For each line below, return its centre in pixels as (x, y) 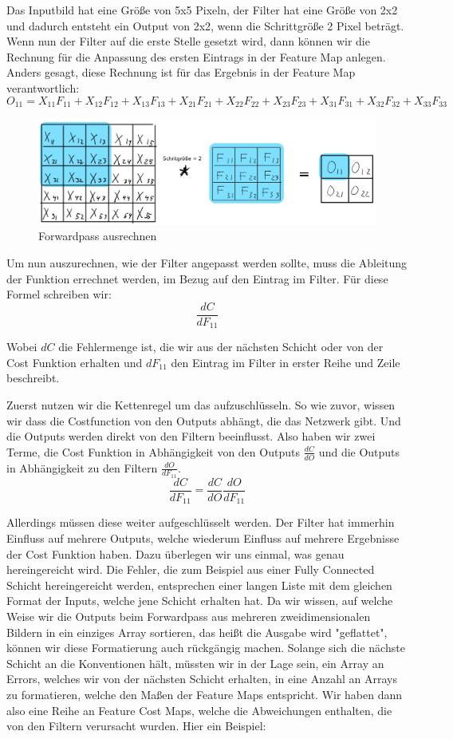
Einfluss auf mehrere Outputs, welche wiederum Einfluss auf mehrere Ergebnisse (203, 537)
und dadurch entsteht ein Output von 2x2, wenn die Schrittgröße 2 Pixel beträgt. (205, 25)
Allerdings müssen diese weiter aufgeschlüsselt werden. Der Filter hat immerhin (201, 522)
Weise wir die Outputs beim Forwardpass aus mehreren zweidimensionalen (189, 616)
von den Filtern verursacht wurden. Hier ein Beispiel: (136, 726)
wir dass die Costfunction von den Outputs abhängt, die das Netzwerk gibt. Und (204, 420)
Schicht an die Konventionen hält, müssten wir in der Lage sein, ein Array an (195, 663)
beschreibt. (33, 378)
